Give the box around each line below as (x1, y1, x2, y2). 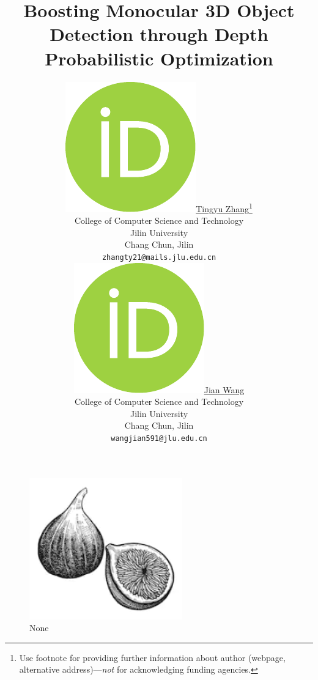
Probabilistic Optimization (45, 45, 273, 70)
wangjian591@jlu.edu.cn (111, 434, 207, 443)
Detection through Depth (50, 21, 268, 46)
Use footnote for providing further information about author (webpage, (19, 651, 286, 663)
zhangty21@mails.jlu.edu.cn (102, 253, 216, 262)
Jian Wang (204, 383, 245, 396)
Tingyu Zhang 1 (196, 200, 253, 215)
